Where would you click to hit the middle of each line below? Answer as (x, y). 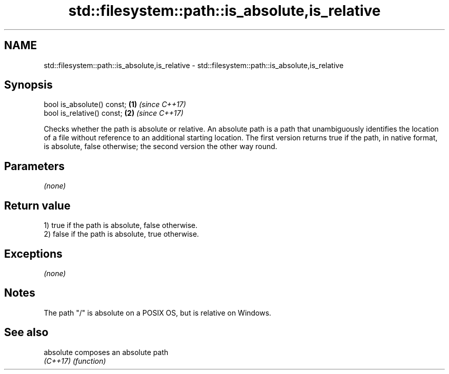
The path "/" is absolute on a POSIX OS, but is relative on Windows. (158, 313)
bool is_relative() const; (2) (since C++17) (114, 113)
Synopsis (28, 85)
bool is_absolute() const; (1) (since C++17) (115, 105)
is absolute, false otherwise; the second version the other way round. (160, 147)
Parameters (34, 166)
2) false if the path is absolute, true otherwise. (121, 234)
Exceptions (33, 254)
